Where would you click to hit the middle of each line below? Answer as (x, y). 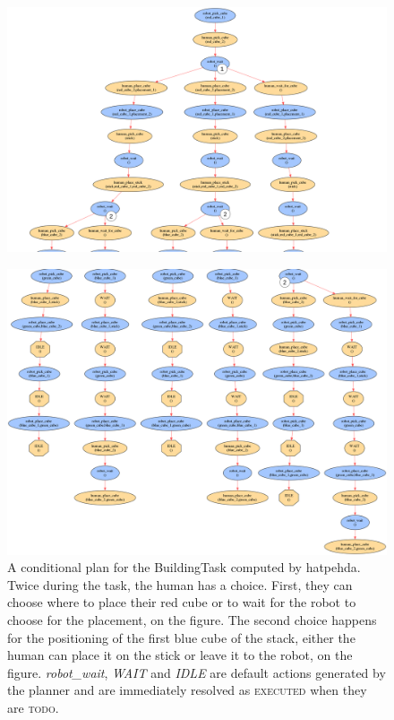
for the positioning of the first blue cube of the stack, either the (181, 637)
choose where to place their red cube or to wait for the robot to (182, 602)
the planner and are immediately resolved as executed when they (187, 690)
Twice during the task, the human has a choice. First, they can (180, 584)
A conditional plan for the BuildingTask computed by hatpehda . (184, 567)
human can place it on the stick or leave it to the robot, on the (180, 655)
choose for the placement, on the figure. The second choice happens (192, 620)
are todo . (33, 708)
